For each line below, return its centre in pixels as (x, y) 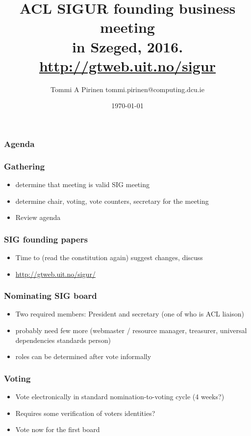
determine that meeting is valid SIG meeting (82, 184)
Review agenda (38, 217)
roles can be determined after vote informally (83, 356)
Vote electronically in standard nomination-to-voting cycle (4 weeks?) (120, 397)
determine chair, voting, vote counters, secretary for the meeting (112, 201)
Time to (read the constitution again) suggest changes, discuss (109, 257)
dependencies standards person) (63, 340)
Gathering (25, 166)
